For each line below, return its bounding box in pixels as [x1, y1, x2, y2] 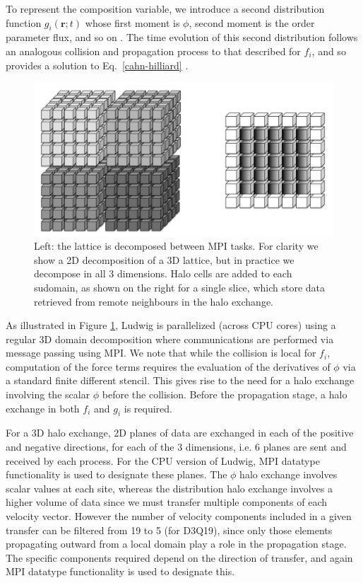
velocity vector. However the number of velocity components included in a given [6, 509, 352, 524]
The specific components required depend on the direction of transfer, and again [6, 550, 353, 565]
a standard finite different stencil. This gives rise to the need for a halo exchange [6, 373, 355, 388]
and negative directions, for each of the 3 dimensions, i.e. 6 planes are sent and [6, 439, 347, 454]
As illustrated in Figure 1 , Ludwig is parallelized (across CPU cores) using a [6, 318, 336, 333]
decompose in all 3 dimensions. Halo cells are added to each [34, 266, 292, 281]
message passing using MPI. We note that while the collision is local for [6, 345, 316, 360]
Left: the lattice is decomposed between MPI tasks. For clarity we [34, 238, 319, 253]
